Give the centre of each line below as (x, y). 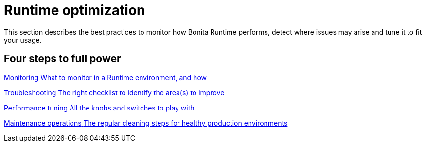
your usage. (23, 40)
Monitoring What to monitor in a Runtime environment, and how (105, 77)
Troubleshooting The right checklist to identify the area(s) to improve (114, 92)
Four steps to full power (62, 59)
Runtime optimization (75, 10)
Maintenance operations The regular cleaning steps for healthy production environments (146, 123)
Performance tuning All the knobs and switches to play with (99, 108)
